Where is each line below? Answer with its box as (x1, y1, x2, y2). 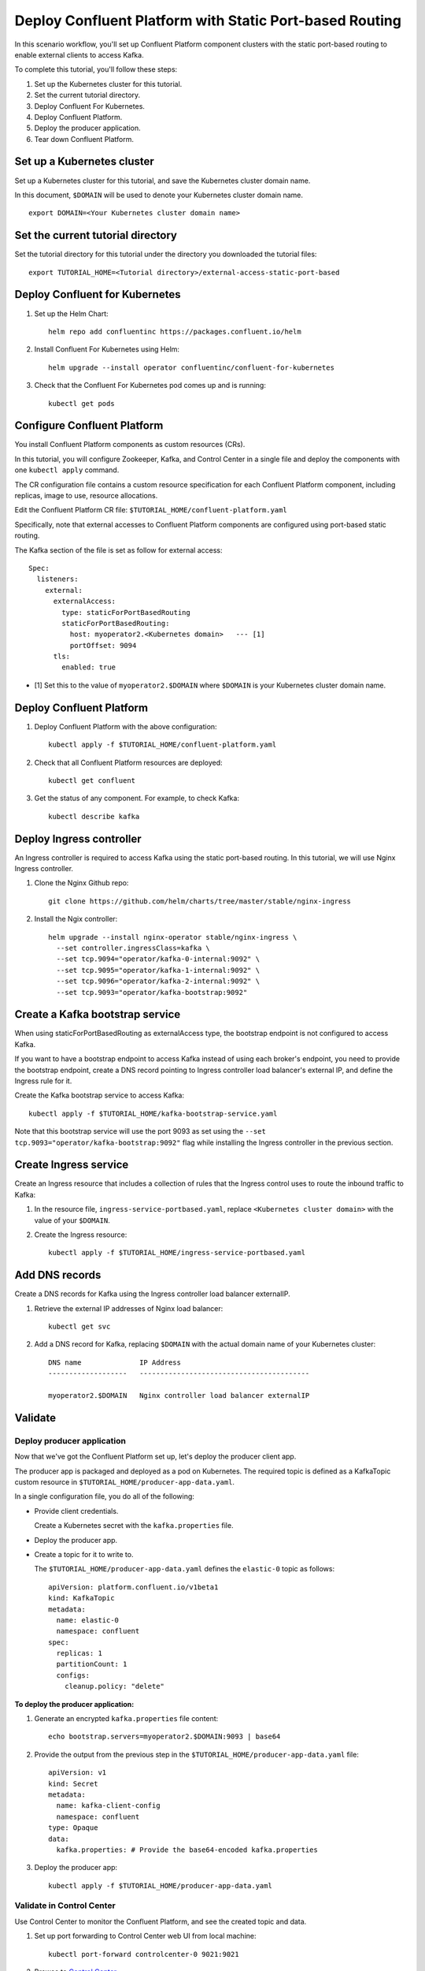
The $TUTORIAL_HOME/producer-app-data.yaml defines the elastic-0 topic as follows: (34, 1564, 334, 1574)
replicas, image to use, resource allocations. (14, 490, 158, 500)
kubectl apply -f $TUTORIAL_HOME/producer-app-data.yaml (48, 1881, 273, 1890)
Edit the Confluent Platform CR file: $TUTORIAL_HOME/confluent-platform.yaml (14, 505, 287, 515)
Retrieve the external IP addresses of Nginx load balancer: (34, 1303, 224, 1313)
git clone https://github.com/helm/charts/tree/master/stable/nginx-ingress (48, 896, 352, 906)
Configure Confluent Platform (14, 419, 164, 433)
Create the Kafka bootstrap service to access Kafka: (14, 1090, 185, 1100)
